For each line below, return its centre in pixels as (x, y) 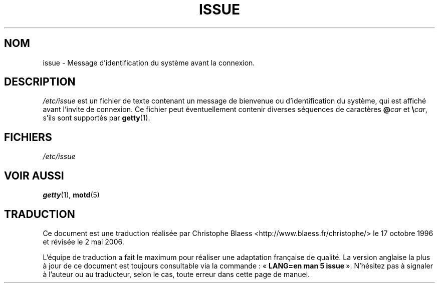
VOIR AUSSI (34, 175)
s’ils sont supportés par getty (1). (96, 118)
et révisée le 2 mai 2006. (83, 241)
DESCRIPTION (40, 82)
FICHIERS (28, 137)
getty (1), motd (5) (71, 195)
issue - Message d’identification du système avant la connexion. (149, 62)
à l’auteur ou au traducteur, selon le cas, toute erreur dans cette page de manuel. (176, 274)
